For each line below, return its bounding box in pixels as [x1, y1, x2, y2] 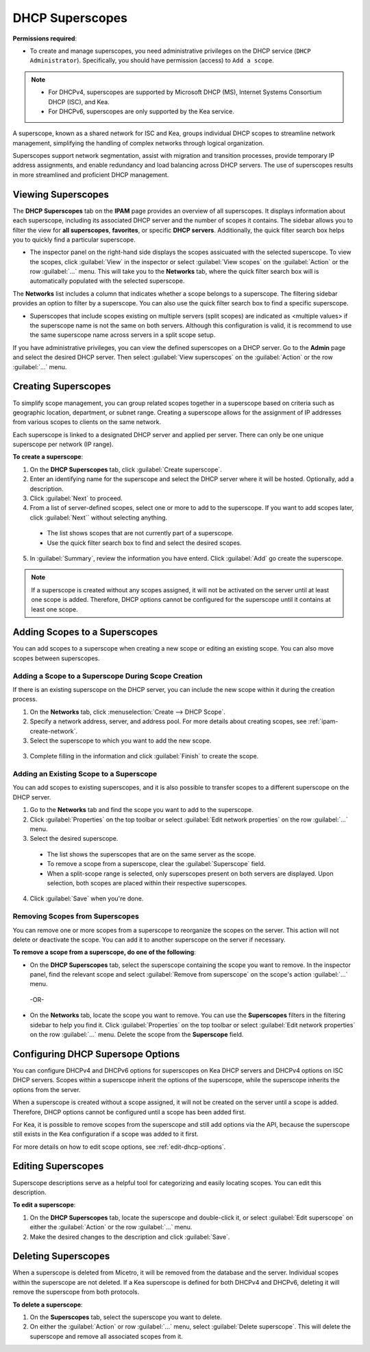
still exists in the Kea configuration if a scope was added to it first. [12, 1130, 199, 1139]
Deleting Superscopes [12, 1250, 110, 1262]
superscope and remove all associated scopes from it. [29, 1332, 183, 1340]
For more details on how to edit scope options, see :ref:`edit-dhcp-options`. [12, 1143, 226, 1151]
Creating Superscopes [12, 381, 111, 393]
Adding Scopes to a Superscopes [12, 627, 158, 638]
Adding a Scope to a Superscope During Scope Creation [12, 671, 203, 681]
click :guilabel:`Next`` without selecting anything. [29, 513, 168, 522]
